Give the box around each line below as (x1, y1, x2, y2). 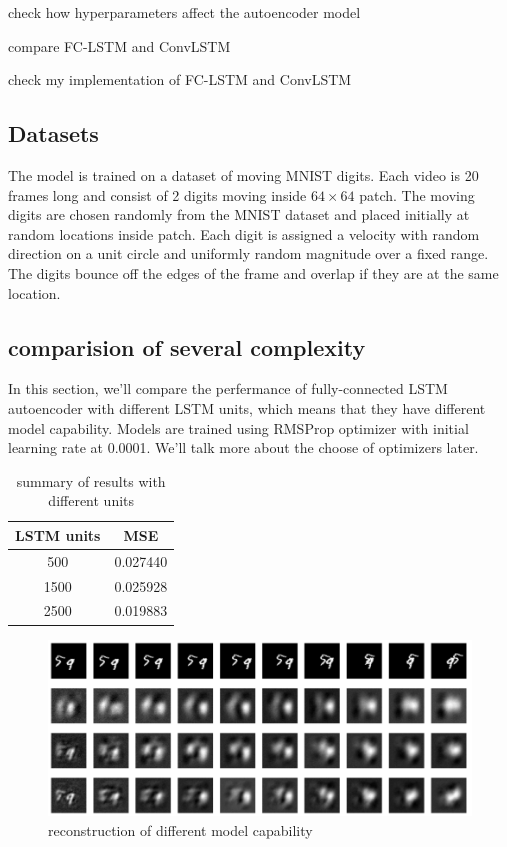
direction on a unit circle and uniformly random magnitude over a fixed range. (8, 243, 489, 264)
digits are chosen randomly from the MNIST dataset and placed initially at (8, 204, 470, 225)
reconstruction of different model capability (48, 819, 313, 840)
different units (48, 490, 135, 511)
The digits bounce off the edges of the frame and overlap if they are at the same (8, 262, 499, 283)
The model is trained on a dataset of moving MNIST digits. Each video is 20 (8, 164, 479, 185)
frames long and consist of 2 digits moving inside (8, 184, 307, 205)
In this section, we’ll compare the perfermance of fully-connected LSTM (8, 378, 448, 399)
